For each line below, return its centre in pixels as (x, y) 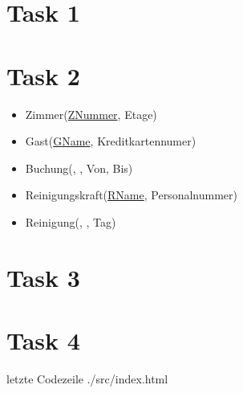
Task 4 (43, 340)
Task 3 (43, 277)
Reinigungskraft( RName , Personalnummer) (131, 195)
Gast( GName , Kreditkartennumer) (111, 141)
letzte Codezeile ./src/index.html (87, 378)
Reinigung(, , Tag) (71, 221)
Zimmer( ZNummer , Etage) (91, 114)
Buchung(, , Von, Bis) (79, 168)
